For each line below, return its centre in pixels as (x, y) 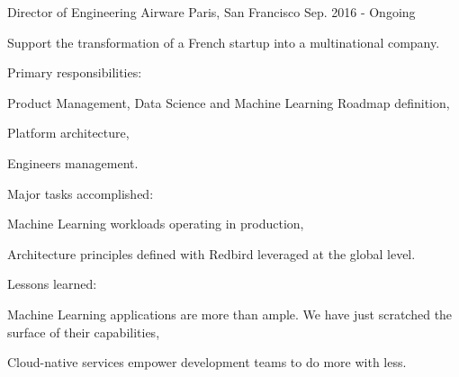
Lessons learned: (52, 284)
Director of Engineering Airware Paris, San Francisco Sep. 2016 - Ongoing (211, 12)
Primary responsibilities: (75, 72)
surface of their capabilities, (84, 332)
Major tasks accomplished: (81, 193)
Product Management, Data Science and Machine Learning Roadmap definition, (229, 102)
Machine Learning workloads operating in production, (156, 224)
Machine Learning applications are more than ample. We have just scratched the (230, 314)
